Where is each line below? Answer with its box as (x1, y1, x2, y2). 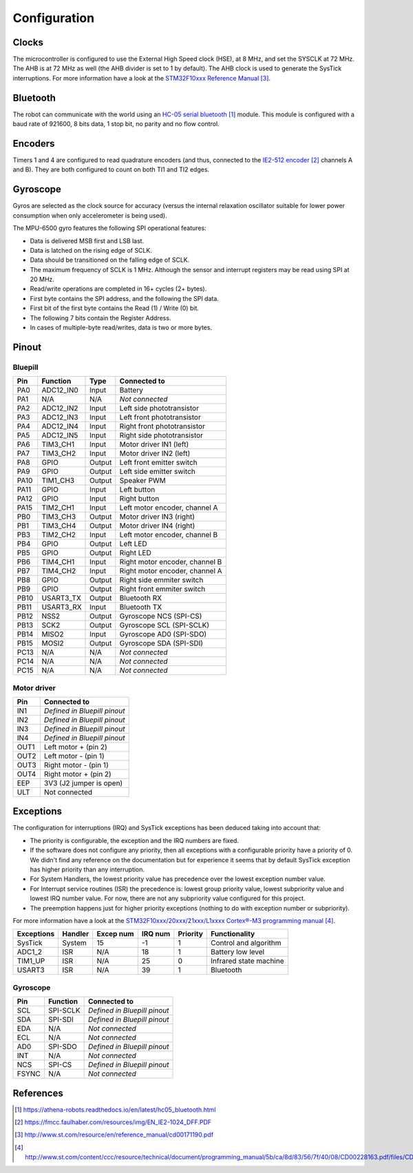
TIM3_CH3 (41, 512, 76, 521)
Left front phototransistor (119, 413, 201, 422)
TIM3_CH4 (41, 521, 76, 530)
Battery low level (211, 947, 265, 957)
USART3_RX (41, 603, 82, 612)
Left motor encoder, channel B (119, 530, 218, 540)
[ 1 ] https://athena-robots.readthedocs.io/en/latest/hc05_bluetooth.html (14, 1105, 216, 1114)
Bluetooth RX (119, 593, 162, 603)
